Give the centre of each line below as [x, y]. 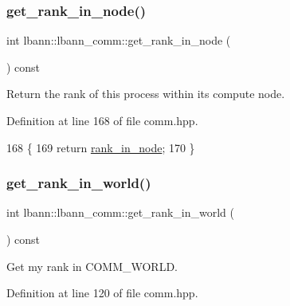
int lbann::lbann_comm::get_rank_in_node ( [119, 40]
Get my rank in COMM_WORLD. [92, 266]
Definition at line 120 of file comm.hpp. [102, 293]
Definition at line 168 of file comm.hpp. [102, 120]
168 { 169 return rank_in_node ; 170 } [101, 147]
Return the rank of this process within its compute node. [146, 94]
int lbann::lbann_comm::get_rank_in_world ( [120, 212]
